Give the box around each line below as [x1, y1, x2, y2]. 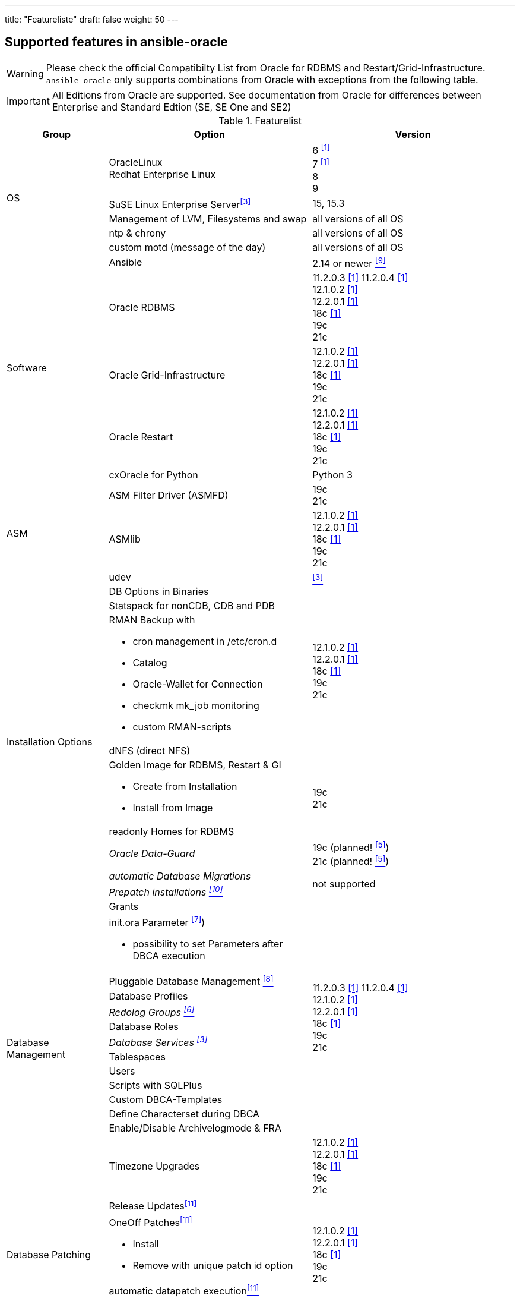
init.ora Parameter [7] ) [109, 915, 205, 929]
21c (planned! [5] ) [312, 853, 389, 868]
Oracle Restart [109, 431, 173, 443]
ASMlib [109, 533, 141, 546]
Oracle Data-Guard [109, 848, 195, 860]
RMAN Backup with [109, 614, 195, 626]
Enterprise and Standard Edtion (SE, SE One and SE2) [52, 100, 291, 113]
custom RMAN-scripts [132, 721, 232, 733]
